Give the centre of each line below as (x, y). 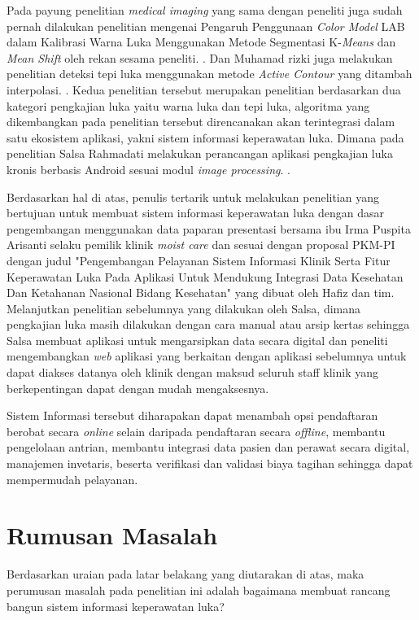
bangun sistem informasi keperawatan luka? (116, 606)
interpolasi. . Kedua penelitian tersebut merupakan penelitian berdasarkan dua (204, 89)
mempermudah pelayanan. (72, 479)
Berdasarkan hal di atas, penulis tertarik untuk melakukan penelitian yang (193, 196)
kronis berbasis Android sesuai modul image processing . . (148, 169)
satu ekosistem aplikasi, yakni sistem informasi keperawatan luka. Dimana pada (205, 137)
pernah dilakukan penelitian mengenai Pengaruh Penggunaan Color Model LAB (206, 26)
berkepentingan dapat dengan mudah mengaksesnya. (138, 388)
